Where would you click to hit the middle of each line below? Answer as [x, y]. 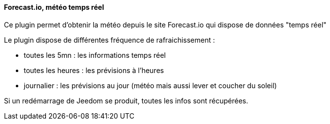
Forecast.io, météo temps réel [54, 7]
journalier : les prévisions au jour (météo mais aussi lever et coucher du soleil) [150, 85]
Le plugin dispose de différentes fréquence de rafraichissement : [109, 40]
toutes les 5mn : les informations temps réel [95, 55]
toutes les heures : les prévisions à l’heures [94, 70]
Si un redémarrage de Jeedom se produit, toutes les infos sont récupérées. [126, 100]
